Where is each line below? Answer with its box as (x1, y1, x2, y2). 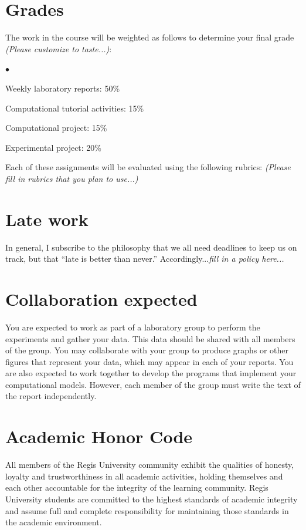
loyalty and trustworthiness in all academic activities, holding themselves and (5, 470, 283, 482)
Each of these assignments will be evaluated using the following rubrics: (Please (5, 161, 291, 173)
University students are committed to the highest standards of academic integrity (5, 492, 298, 505)
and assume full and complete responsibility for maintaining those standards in (5, 504, 289, 517)
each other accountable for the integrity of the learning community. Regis (5, 481, 268, 494)
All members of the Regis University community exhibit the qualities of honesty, (5, 458, 294, 471)
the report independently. (5, 390, 97, 402)
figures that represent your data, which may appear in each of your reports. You (5, 355, 294, 367)
